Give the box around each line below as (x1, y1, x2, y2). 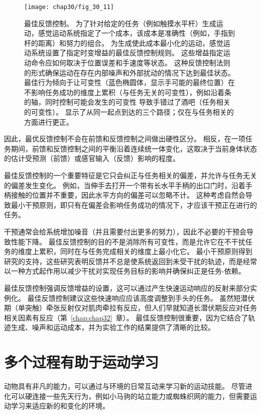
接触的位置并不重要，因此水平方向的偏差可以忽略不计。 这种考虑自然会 (11, 190, 245, 200)
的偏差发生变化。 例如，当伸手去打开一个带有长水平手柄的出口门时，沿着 (4, 180, 245, 190)
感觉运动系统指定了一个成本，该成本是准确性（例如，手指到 (38, 28, 235, 38)
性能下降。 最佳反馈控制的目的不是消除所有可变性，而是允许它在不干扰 (11, 236, 245, 246)
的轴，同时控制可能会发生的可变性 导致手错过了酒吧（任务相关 (24, 97, 230, 107)
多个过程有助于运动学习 (4, 352, 159, 372)
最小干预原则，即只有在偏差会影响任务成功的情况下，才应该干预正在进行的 (11, 199, 257, 210)
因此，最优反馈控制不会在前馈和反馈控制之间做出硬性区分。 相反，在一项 (4, 133, 245, 144)
